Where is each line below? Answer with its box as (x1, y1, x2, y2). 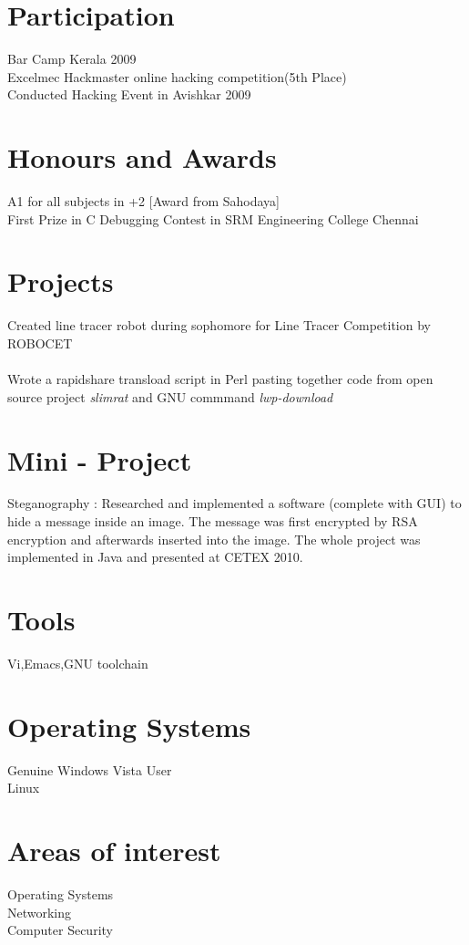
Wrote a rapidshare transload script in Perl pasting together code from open (7, 369, 433, 389)
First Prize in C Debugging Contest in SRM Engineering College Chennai (7, 209, 419, 228)
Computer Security (7, 920, 113, 940)
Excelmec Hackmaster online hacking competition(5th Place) (7, 67, 347, 86)
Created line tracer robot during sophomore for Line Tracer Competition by (7, 316, 431, 335)
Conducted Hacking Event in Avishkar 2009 (7, 85, 251, 104)
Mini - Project (7, 441, 192, 478)
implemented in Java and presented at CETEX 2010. (7, 547, 303, 566)
